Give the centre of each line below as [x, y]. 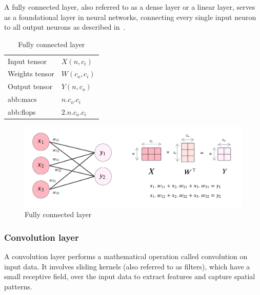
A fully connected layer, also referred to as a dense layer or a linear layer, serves [130, 7]
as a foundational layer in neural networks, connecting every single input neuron [130, 17]
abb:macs [22, 99]
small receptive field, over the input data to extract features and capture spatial [130, 276]
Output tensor [30, 86]
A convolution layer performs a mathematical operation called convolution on [126, 256]
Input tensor [27, 61]
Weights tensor [31, 73]
